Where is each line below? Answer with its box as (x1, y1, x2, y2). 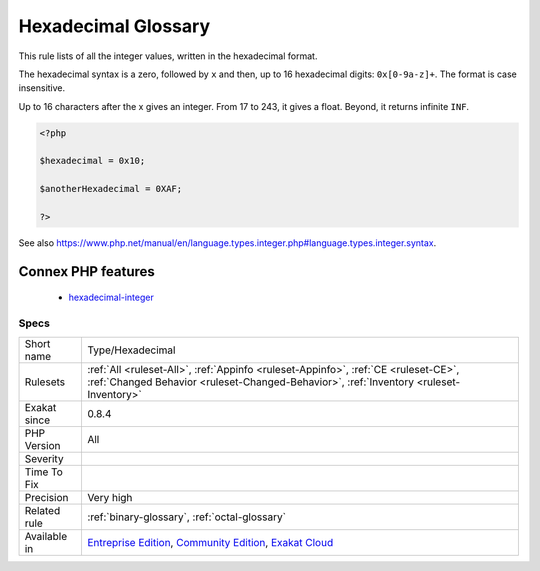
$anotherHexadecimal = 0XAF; (39, 183, 183, 195)
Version (24, 438, 61, 452)
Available (24, 529, 68, 543)
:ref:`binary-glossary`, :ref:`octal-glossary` (86, 510, 287, 524)
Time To (24, 465, 64, 479)
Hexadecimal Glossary (18, 15, 210, 37)
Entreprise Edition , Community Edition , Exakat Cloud (86, 535, 334, 549)
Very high (86, 490, 133, 504)
